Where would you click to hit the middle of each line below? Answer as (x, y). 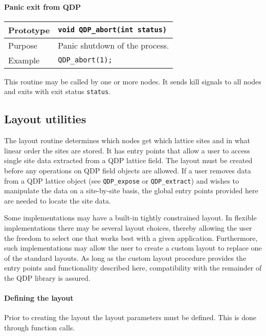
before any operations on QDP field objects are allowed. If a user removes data (128, 171)
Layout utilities (45, 119)
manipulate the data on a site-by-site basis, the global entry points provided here (131, 191)
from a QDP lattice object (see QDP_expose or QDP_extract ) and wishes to (122, 180)
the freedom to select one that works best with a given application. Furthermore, (131, 238)
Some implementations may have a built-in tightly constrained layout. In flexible (130, 218)
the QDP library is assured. (47, 278)
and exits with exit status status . (58, 91)
